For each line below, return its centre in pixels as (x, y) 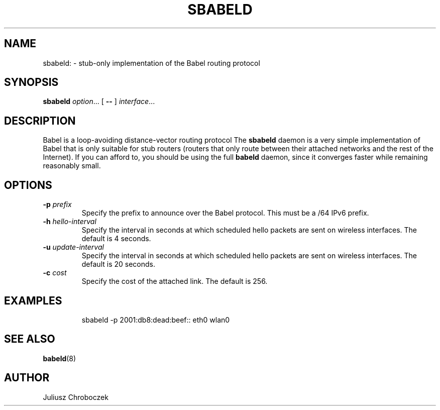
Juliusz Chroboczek (76, 397)
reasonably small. (72, 166)
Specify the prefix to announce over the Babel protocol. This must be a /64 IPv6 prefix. (225, 213)
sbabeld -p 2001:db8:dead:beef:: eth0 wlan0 (156, 320)
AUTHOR (27, 378)
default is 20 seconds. (118, 264)
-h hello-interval (70, 222)
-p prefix (57, 204)
